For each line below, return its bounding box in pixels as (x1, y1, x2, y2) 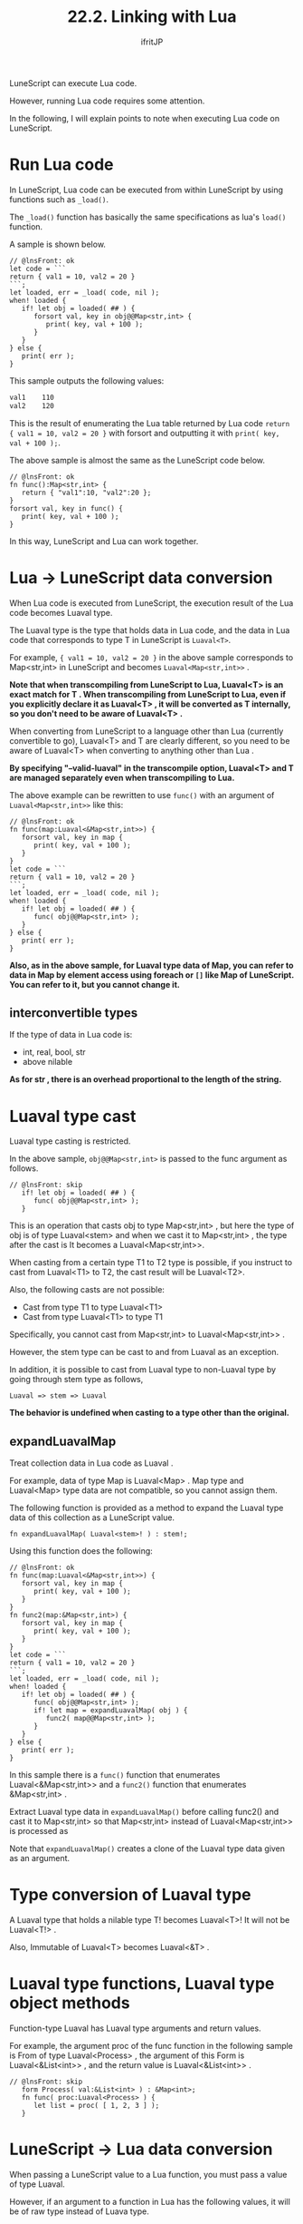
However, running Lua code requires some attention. (9, 95, 205, 106)
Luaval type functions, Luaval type (9, 1974, 275, 1995)
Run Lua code (9, 154, 115, 175)
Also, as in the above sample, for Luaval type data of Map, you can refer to (9, 960, 294, 971)
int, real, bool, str (22, 1047, 86, 1058)
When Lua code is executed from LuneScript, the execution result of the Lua (9, 597, 294, 609)
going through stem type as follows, (9, 1374, 144, 1385)
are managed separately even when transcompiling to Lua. (9, 772, 235, 783)
